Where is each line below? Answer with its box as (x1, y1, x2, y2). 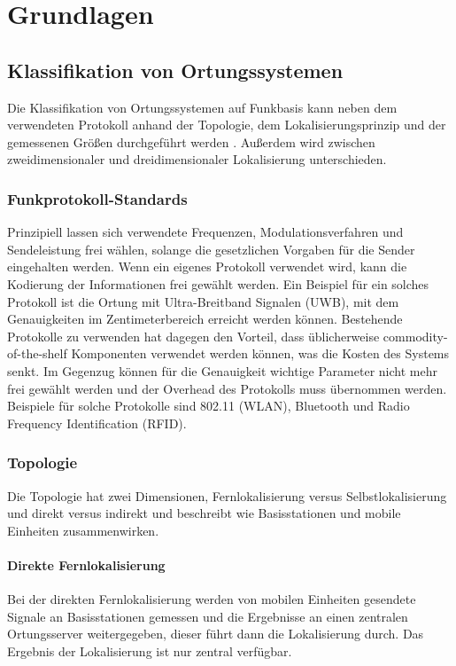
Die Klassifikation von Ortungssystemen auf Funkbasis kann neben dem (7, 98, 398, 116)
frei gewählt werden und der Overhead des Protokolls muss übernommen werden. (7, 379, 447, 397)
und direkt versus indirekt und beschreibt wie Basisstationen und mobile (7, 504, 401, 522)
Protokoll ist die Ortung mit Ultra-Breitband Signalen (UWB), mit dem (7, 292, 399, 310)
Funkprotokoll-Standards (7, 187, 188, 209)
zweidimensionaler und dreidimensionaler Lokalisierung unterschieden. (7, 150, 387, 168)
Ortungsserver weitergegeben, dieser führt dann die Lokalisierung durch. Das (7, 624, 424, 643)
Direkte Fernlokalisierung (7, 555, 166, 574)
